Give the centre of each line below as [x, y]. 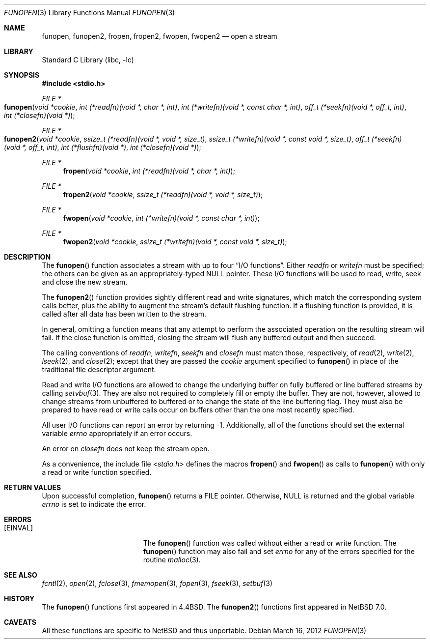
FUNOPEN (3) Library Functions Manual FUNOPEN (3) [90, 13]
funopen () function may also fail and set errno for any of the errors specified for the [279, 551]
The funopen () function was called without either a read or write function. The [270, 543]
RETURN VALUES [33, 487]
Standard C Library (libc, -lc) [88, 60]
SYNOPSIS [22, 75]
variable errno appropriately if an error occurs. [117, 433]
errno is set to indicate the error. [94, 504]
